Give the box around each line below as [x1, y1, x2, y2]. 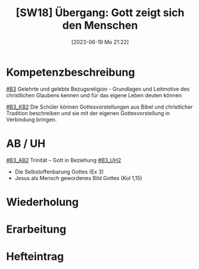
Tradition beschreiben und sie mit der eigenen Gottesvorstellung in [6, 109, 170, 116]
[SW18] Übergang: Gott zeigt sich [15, 6, 185, 20]
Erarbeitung [6, 222, 67, 236]
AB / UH [6, 137, 46, 150]
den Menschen [62, 18, 138, 32]
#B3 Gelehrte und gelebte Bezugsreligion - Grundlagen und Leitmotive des [6, 85, 190, 92]
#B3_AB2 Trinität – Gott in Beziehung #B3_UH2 [6, 156, 122, 163]
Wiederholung [6, 195, 79, 209]
